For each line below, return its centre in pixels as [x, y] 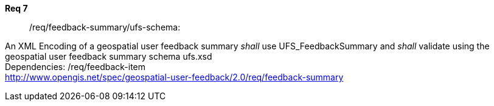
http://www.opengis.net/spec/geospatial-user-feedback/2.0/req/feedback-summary [174, 77]
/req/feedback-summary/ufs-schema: [105, 27]
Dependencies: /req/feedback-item [75, 67]
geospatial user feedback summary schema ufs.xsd [109, 56]
